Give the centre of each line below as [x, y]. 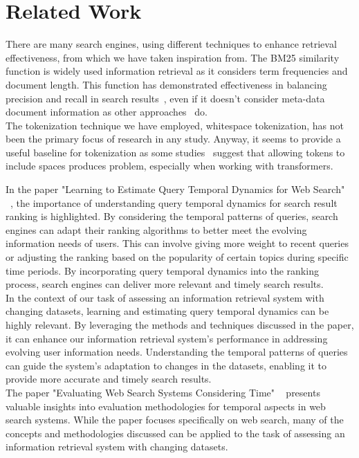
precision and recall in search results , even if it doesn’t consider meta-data [165, 98]
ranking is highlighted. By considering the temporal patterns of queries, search [172, 216]
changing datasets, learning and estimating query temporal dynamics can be [167, 311]
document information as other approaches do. [107, 112]
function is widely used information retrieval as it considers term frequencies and [177, 71]
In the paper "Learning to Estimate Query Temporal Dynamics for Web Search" [175, 189]
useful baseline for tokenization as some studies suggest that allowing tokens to [175, 152]
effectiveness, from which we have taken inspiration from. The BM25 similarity [173, 57]
